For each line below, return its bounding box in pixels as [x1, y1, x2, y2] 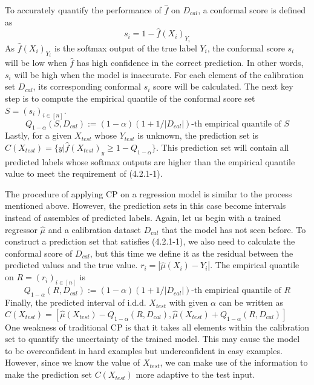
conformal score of [5, 246, 73, 259]
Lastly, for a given [5, 129, 72, 142]
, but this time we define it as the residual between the [90, 246, 293, 259]
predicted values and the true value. [5, 258, 138, 271]
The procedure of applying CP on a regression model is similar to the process [5, 187, 292, 200]
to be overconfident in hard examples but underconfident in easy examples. [5, 344, 283, 357]
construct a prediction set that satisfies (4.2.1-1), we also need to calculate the [5, 235, 295, 248]
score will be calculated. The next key [153, 80, 293, 93]
